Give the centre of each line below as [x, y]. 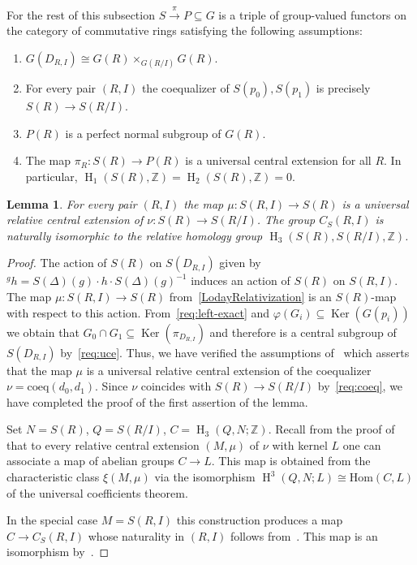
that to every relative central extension [103, 444]
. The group [286, 220]
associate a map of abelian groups [90, 461]
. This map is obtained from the [291, 461]
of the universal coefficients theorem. [97, 492]
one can [362, 444]
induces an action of [241, 280]
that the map [39, 370]
